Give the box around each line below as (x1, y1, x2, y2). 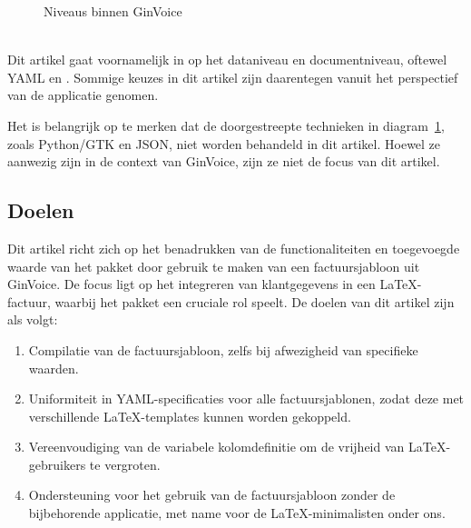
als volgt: (7, 310, 58, 329)
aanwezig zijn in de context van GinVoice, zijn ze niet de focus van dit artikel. (7, 152, 440, 171)
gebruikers (28, 454, 86, 473)
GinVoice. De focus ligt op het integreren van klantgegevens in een (7, 274, 376, 294)
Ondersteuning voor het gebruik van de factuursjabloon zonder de (28, 485, 396, 504)
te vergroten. (89, 454, 161, 473)
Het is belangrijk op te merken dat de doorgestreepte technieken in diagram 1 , (7, 115, 445, 134)
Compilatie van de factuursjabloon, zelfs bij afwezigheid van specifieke (28, 340, 418, 359)
